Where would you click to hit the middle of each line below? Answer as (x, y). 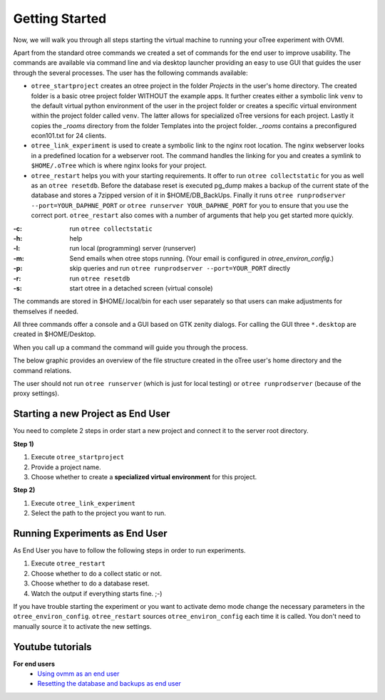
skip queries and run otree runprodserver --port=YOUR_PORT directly (180, 268)
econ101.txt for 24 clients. (69, 136)
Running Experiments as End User (90, 533)
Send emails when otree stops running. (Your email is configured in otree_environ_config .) (202, 258)
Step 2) (24, 490)
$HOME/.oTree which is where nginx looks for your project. (119, 166)
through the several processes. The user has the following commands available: (130, 73)
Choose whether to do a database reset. (90, 583)
